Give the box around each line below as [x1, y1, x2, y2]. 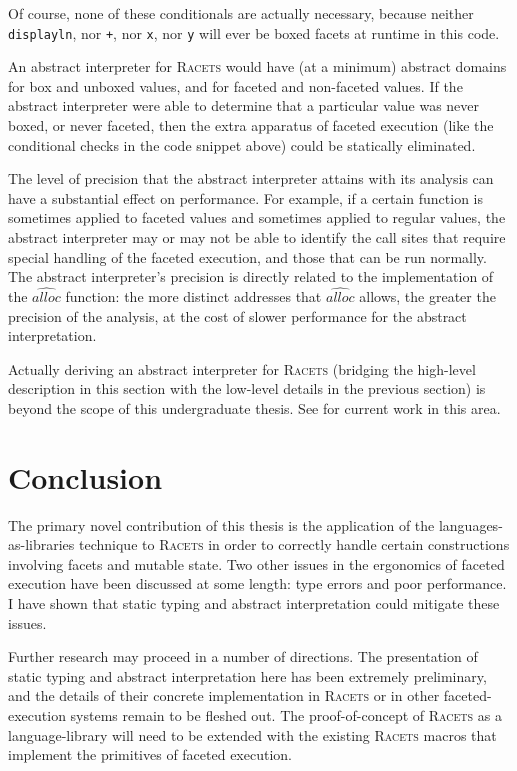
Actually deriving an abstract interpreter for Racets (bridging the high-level [8, 358, 476, 379]
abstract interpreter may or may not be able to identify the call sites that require [8, 227, 506, 247]
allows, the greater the [359, 286, 496, 306]
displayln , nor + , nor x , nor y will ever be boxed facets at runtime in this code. [8, 22, 500, 43]
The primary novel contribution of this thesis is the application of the [8, 514, 435, 535]
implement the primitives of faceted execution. [8, 744, 292, 765]
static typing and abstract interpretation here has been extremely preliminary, [8, 665, 487, 686]
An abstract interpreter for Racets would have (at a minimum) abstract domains [8, 56, 507, 77]
